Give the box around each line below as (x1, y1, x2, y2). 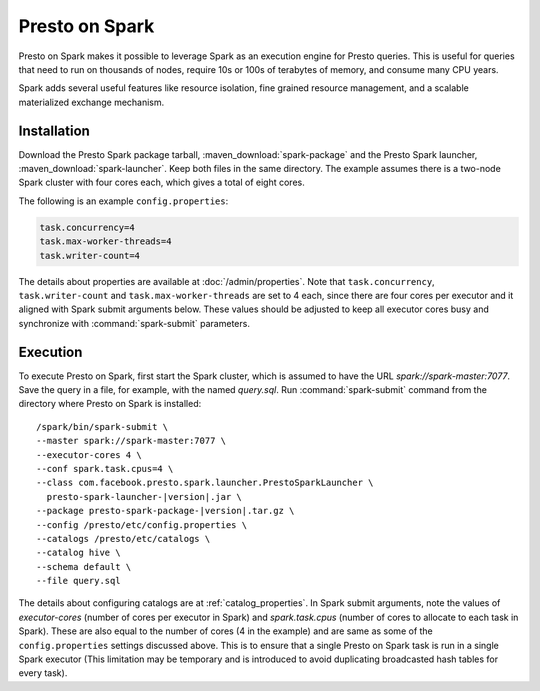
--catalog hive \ (36, 547, 121, 559)
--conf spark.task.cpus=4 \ (36, 463, 174, 474)
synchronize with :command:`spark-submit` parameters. (18, 317, 250, 329)
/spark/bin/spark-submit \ (36, 421, 169, 432)
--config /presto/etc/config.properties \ (36, 519, 248, 530)
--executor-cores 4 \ (36, 449, 142, 460)
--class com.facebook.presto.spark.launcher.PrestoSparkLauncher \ (36, 477, 374, 489)
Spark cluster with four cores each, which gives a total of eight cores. (18, 176, 305, 189)
